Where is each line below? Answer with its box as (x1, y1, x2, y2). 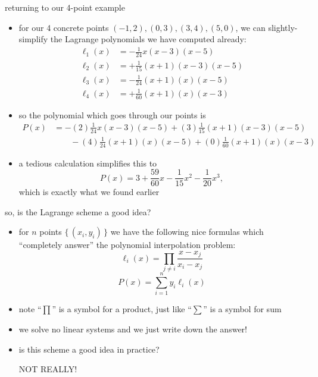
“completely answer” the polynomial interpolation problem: (18, 238, 236, 251)
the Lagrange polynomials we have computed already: (50, 33, 247, 45)
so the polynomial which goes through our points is (18, 108, 206, 121)
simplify (18, 33, 48, 45)
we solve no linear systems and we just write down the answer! (18, 322, 247, 335)
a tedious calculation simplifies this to (18, 156, 157, 169)
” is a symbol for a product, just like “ (52, 303, 192, 315)
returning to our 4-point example (5, 1, 125, 13)
